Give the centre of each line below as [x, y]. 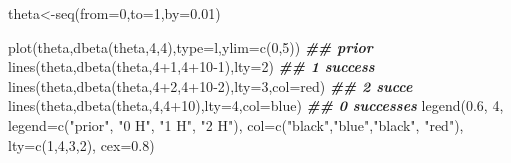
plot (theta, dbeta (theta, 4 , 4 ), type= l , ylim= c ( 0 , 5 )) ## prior [190, 46]
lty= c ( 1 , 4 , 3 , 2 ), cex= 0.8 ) [81, 144]
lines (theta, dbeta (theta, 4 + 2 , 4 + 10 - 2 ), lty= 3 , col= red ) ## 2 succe [210, 85]
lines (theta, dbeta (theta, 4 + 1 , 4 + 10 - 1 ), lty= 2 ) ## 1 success [191, 66]
